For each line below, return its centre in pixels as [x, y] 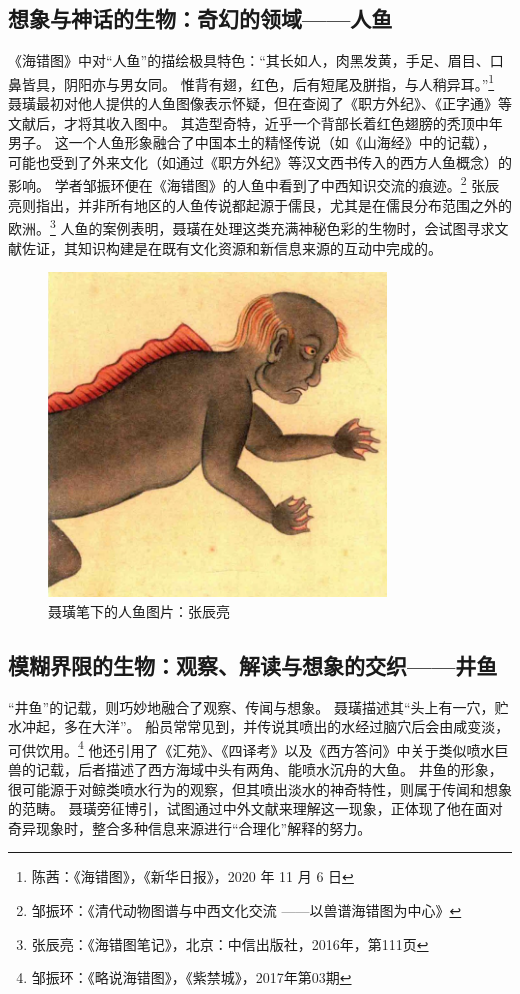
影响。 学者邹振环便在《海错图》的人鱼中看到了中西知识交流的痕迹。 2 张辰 [254, 184]
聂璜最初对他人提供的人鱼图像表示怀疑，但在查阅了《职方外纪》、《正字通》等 [260, 103]
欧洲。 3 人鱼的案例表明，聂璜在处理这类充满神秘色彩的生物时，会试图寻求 [251, 226]
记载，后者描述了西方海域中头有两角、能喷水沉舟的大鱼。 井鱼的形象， [269, 769]
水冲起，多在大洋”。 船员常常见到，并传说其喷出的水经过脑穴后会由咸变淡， [259, 726]
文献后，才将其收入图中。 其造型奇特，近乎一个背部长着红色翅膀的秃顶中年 [255, 122]
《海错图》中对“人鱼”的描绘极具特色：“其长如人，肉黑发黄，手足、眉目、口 [256, 60]
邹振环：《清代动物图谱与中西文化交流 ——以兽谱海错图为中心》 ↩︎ [246, 910]
